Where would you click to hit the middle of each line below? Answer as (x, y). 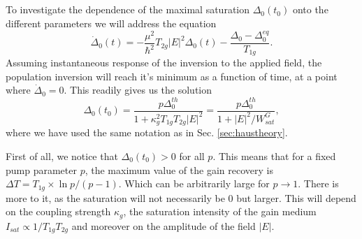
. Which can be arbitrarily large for (194, 183)
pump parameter (41, 169)
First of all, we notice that (62, 156)
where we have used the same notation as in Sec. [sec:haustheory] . (147, 132)
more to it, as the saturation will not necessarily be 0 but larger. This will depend (181, 197)
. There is (318, 183)
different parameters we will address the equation (111, 23)
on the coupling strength (58, 211)
